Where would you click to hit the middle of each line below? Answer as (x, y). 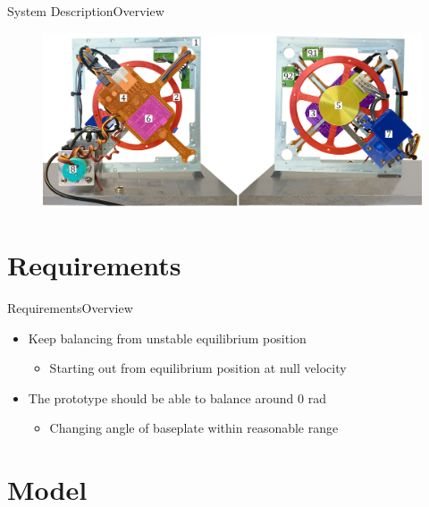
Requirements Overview (70, 307)
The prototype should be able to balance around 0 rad (177, 397)
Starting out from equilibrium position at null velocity (198, 368)
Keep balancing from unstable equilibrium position (167, 338)
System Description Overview (86, 11)
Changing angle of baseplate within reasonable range (194, 428)
